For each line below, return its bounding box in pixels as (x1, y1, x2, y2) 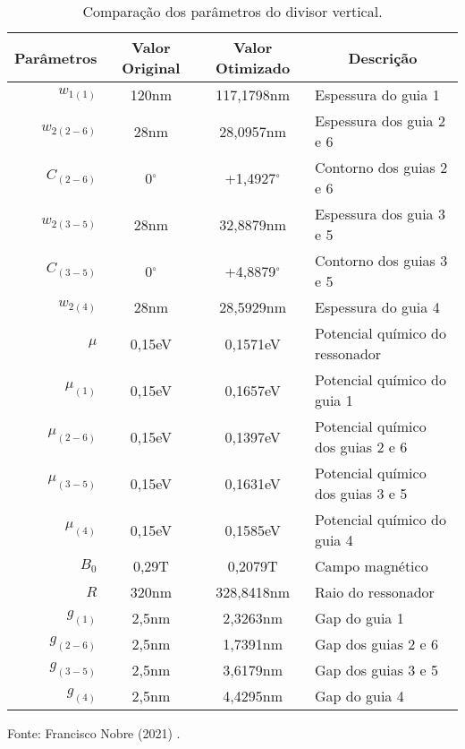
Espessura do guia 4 (315, 297, 440, 317)
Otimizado (216, 57, 291, 78)
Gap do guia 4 (315, 685, 404, 706)
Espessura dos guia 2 (315, 110, 445, 131)
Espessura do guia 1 (315, 84, 440, 105)
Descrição (348, 47, 418, 68)
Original (122, 57, 181, 78)
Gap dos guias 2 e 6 (315, 633, 439, 654)
